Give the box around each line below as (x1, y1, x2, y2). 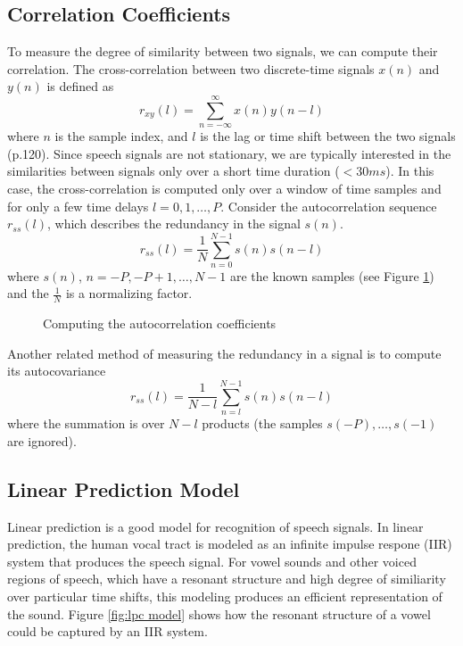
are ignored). (7, 431, 77, 450)
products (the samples (202, 414, 323, 433)
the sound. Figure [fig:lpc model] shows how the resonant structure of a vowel (7, 604, 431, 623)
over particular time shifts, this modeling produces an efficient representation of (7, 586, 442, 605)
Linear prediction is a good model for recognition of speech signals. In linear (7, 517, 424, 535)
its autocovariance (7, 361, 106, 380)
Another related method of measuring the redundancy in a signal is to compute (7, 344, 442, 362)
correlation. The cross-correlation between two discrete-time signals (7, 59, 375, 78)
